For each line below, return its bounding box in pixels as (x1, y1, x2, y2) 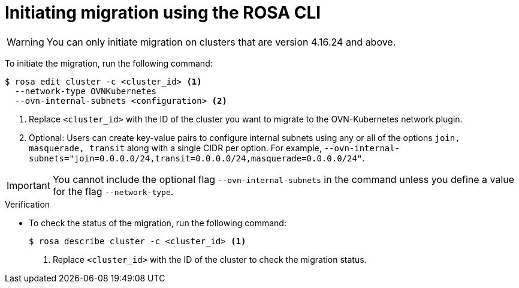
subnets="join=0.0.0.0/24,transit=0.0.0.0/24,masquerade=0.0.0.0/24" (29, 153, 363, 163)
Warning (7, 35, 44, 48)
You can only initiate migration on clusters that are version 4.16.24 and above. (46, 35, 396, 48)
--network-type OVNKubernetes (14, 86, 156, 96)
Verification (5, 199, 50, 209)
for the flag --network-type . (52, 185, 174, 197)
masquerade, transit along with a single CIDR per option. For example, (29, 142, 322, 153)
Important (7, 179, 50, 191)
